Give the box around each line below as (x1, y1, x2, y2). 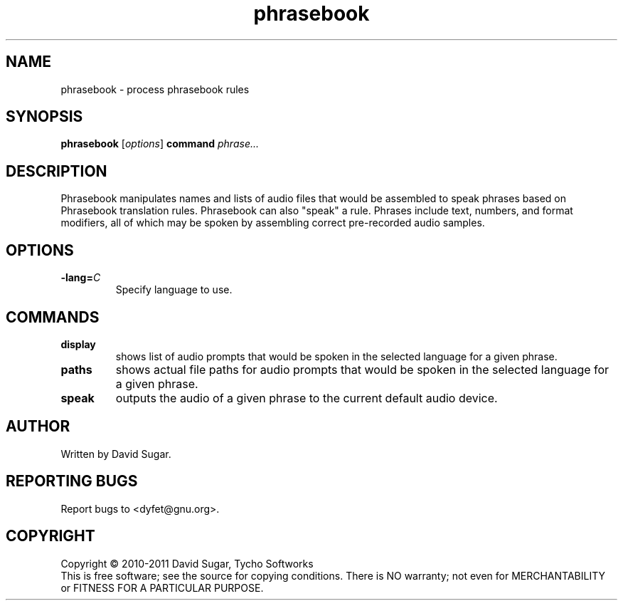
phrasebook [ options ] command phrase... (60, 137, 260, 150)
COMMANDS (6, 308, 100, 326)
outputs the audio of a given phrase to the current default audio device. (115, 390, 498, 405)
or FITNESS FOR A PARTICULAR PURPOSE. (60, 581, 264, 594)
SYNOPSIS (6, 108, 83, 126)
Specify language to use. (115, 283, 233, 296)
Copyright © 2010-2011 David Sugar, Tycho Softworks (60, 557, 314, 570)
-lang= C (60, 271, 101, 284)
